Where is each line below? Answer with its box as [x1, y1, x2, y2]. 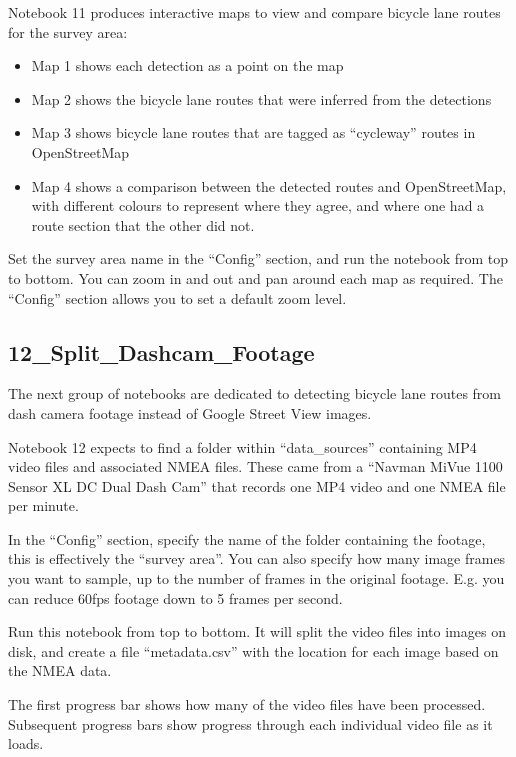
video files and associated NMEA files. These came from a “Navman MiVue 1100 [8, 456, 503, 477]
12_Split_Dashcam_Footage [8, 336, 315, 367]
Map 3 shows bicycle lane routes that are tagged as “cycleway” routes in [31, 122, 476, 143]
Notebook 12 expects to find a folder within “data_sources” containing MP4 [8, 436, 477, 457]
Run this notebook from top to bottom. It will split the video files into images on [8, 621, 506, 642]
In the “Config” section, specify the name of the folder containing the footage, [8, 528, 486, 549]
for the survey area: [8, 21, 128, 42]
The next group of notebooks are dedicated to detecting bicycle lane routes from [8, 383, 502, 404]
